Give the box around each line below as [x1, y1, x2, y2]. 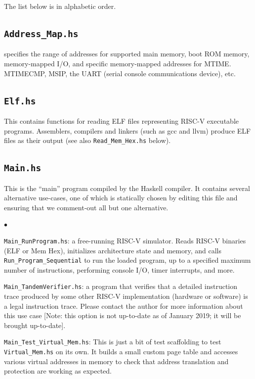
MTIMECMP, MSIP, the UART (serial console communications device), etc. [4, 68, 236, 78]
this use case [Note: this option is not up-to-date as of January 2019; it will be [4, 310, 241, 321]
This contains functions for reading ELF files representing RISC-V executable [4, 115, 239, 126]
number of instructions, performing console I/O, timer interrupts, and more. [4, 264, 235, 275]
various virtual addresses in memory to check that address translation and [4, 356, 229, 366]
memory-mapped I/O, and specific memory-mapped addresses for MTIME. [4, 58, 231, 68]
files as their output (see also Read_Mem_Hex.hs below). [4, 135, 171, 145]
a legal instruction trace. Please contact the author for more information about [4, 300, 243, 311]
